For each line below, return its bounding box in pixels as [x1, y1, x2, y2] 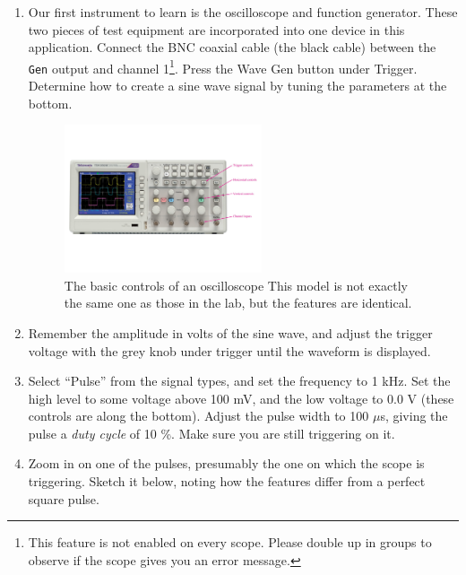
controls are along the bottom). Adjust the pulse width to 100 [28, 406, 369, 425]
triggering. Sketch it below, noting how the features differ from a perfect [28, 472, 426, 491]
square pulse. [28, 489, 99, 508]
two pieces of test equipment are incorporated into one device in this [28, 20, 405, 39]
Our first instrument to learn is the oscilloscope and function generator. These [28, 3, 458, 21]
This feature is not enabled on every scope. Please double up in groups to [28, 533, 432, 552]
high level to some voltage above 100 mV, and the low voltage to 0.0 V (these [28, 388, 454, 407]
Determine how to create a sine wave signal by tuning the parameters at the [28, 76, 447, 95]
